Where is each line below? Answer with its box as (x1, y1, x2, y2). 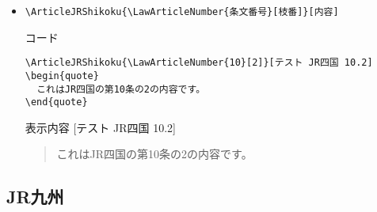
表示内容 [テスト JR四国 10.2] (25, 119, 176, 135)
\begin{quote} (25, 70, 99, 81)
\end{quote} (25, 97, 88, 108)
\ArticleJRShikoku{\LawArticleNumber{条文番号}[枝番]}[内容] (25, 6, 339, 17)
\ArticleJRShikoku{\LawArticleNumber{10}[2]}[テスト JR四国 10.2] (25, 57, 373, 69)
